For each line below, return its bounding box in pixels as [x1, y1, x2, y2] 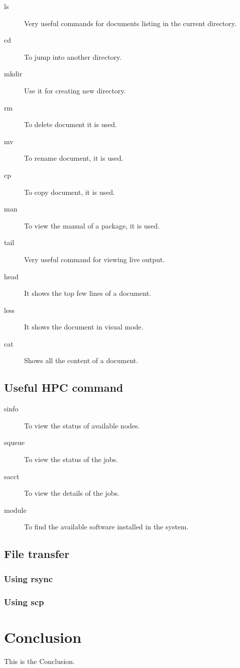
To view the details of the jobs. [24, 488, 119, 498]
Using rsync [4, 572, 53, 585]
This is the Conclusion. [4, 655, 75, 666]
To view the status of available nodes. [24, 420, 140, 430]
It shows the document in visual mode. [24, 321, 144, 332]
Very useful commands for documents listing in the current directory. [24, 18, 236, 28]
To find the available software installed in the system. [24, 521, 189, 532]
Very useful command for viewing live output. [24, 254, 165, 264]
